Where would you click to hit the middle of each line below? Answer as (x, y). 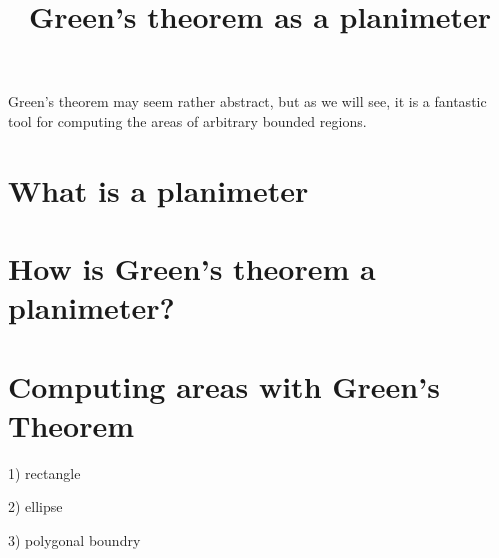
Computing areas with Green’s (224, 385)
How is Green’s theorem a (192, 268)
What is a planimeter (158, 189)
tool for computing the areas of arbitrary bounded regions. (187, 120)
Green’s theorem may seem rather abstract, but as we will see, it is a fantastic (247, 101)
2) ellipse (35, 506)
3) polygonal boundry (74, 540)
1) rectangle (44, 472)
